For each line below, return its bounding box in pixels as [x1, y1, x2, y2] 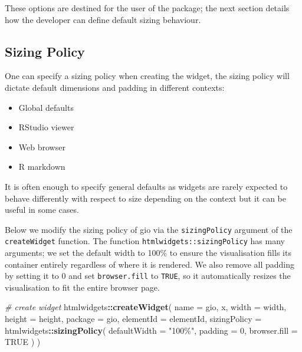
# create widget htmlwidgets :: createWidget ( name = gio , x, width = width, [5, 301, 287, 313]
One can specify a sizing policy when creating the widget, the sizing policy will [5, 70, 290, 82]
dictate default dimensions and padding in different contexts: [5, 81, 225, 93]
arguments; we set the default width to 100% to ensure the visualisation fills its [5, 246, 291, 259]
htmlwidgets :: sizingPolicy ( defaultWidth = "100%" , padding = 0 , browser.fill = [5, 324, 298, 336]
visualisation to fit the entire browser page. [5, 281, 160, 293]
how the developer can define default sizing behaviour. [5, 13, 201, 25]
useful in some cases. [5, 203, 79, 216]
